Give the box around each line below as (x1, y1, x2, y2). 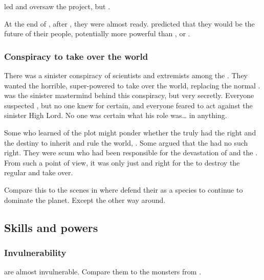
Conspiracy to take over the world (4, 50, 148, 62)
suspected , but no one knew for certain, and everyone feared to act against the (4, 100, 253, 110)
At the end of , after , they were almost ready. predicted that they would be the (4, 18, 255, 29)
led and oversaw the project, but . (4, 1, 111, 11)
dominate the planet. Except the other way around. (4, 194, 166, 205)
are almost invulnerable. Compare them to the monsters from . (4, 266, 202, 277)
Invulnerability (4, 246, 67, 259)
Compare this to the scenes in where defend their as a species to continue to (4, 184, 243, 195)
